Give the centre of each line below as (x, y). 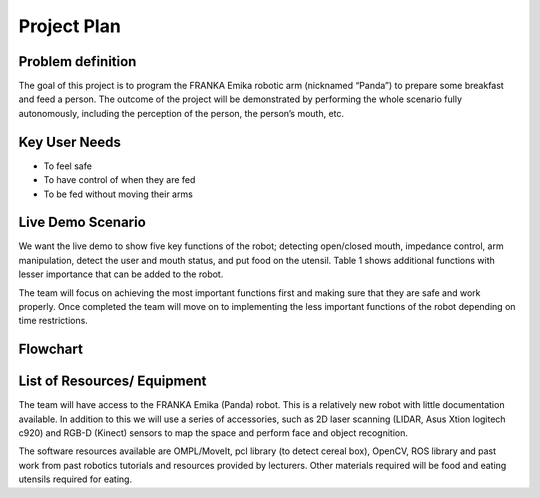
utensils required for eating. (75, 479)
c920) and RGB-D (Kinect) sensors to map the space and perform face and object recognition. (213, 433)
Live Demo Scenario (82, 222)
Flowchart (51, 349)
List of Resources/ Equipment (112, 381)
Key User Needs (70, 141)
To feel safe (67, 166)
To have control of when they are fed (119, 180)
